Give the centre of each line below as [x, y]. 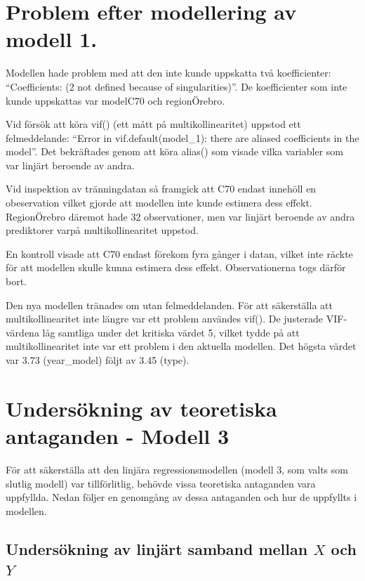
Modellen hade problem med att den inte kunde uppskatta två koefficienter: [168, 73]
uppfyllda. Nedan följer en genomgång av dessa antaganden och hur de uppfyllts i [181, 497]
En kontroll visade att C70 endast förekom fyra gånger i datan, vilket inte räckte [179, 253]
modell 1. [52, 39]
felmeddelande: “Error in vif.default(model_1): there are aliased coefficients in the [182, 137]
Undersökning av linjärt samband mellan [157, 548]
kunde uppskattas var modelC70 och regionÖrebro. [115, 100]
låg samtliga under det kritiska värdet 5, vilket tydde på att [171, 332]
